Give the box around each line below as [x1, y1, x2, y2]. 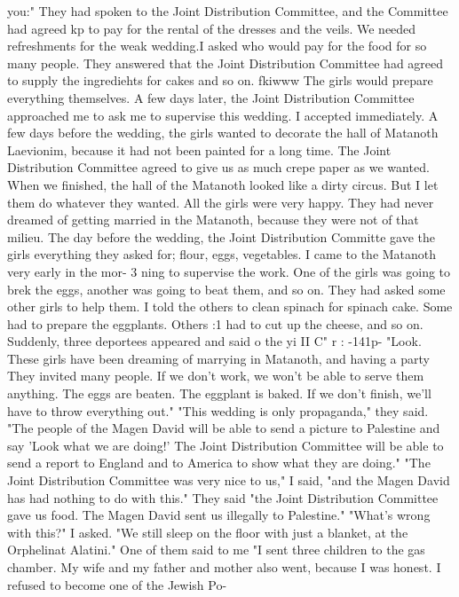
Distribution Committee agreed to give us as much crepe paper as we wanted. [7, 158, 430, 177]
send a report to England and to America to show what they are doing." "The [7, 453, 431, 472]
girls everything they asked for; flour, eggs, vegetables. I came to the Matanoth [7, 245, 437, 263]
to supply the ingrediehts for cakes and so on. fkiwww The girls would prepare [7, 71, 433, 90]
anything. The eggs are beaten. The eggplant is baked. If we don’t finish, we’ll [7, 384, 431, 403]
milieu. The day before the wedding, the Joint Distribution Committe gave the [7, 227, 435, 246]
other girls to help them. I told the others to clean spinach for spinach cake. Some [7, 297, 453, 316]
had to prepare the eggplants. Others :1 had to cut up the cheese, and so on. [7, 314, 423, 333]
